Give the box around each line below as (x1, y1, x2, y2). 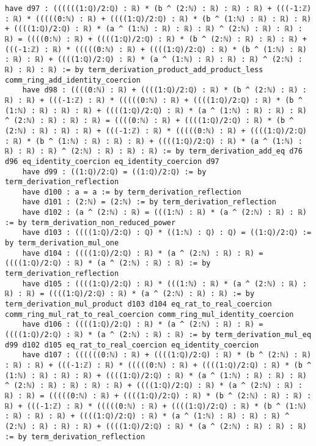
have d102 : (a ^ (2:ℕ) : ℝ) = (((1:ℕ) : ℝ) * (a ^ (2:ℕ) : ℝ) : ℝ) (22, 208, 307, 217)
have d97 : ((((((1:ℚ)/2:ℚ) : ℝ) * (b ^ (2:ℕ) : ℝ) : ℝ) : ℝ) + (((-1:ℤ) (5, 4, 312, 13)
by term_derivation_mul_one (5, 239, 119, 248)
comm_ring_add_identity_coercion (5, 75, 141, 84)
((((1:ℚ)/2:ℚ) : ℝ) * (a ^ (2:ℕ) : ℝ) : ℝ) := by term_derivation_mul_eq (5, 330, 312, 339)
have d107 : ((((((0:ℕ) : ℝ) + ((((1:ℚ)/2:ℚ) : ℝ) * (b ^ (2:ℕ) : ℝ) (22, 351, 312, 360)
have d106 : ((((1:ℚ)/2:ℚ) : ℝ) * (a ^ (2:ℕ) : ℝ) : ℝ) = (22, 320, 263, 329)
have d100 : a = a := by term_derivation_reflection (22, 187, 241, 196)
